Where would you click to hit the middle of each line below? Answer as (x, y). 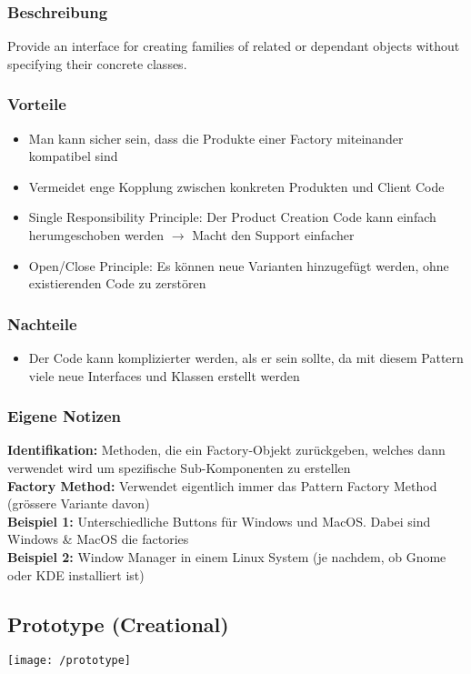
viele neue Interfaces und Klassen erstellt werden (164, 375)
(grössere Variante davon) (79, 503)
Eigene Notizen (65, 416)
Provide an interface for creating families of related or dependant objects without (234, 46)
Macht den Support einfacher (273, 235)
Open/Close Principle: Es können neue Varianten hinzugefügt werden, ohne (239, 265)
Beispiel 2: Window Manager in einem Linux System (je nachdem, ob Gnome (227, 556)
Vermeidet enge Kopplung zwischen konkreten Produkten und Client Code (236, 186)
